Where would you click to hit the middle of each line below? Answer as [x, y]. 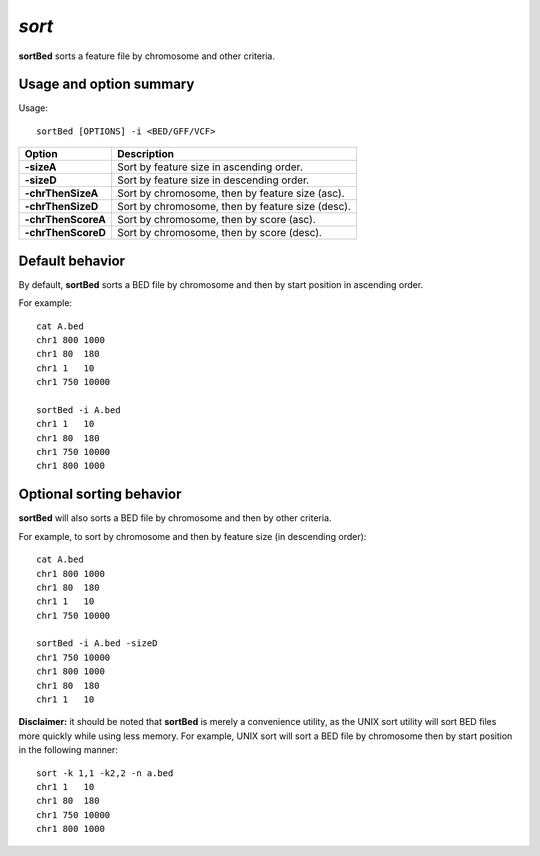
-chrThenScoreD [65, 233]
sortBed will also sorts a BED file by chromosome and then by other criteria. [175, 518]
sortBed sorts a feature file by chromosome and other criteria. [146, 56]
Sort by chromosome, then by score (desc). [219, 233]
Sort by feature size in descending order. [213, 180]
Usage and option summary [106, 84]
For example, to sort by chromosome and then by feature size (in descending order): [192, 536]
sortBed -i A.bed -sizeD [97, 643]
